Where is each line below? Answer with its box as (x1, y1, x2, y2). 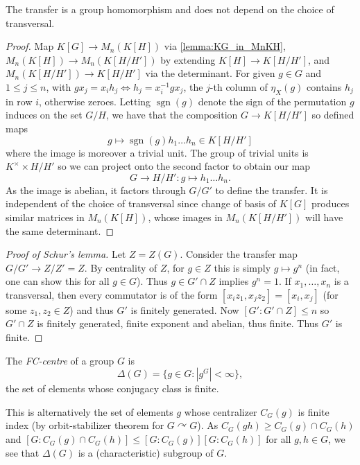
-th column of (209, 79, 268, 94)
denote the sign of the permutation (198, 94, 347, 108)
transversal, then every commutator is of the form (6, 287, 218, 301)
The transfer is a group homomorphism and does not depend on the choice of (6, 2, 334, 16)
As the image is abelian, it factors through (6, 182, 186, 197)
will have (305, 209, 343, 224)
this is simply (214, 260, 271, 274)
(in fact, (305, 260, 340, 274)
